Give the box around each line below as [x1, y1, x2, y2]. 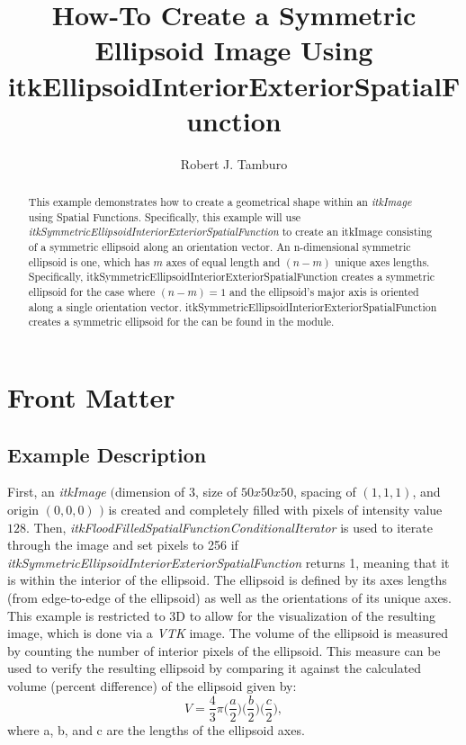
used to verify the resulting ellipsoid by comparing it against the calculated [7, 659, 422, 678]
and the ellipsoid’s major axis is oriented [229, 284, 419, 300]
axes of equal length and [166, 254, 281, 269]
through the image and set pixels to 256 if [7, 535, 238, 554]
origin [7, 499, 40, 518]
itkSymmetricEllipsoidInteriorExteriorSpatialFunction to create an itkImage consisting [28, 224, 433, 239]
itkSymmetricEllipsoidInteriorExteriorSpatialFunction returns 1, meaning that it [7, 552, 450, 571]
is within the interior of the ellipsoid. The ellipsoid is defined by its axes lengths [7, 570, 447, 589]
